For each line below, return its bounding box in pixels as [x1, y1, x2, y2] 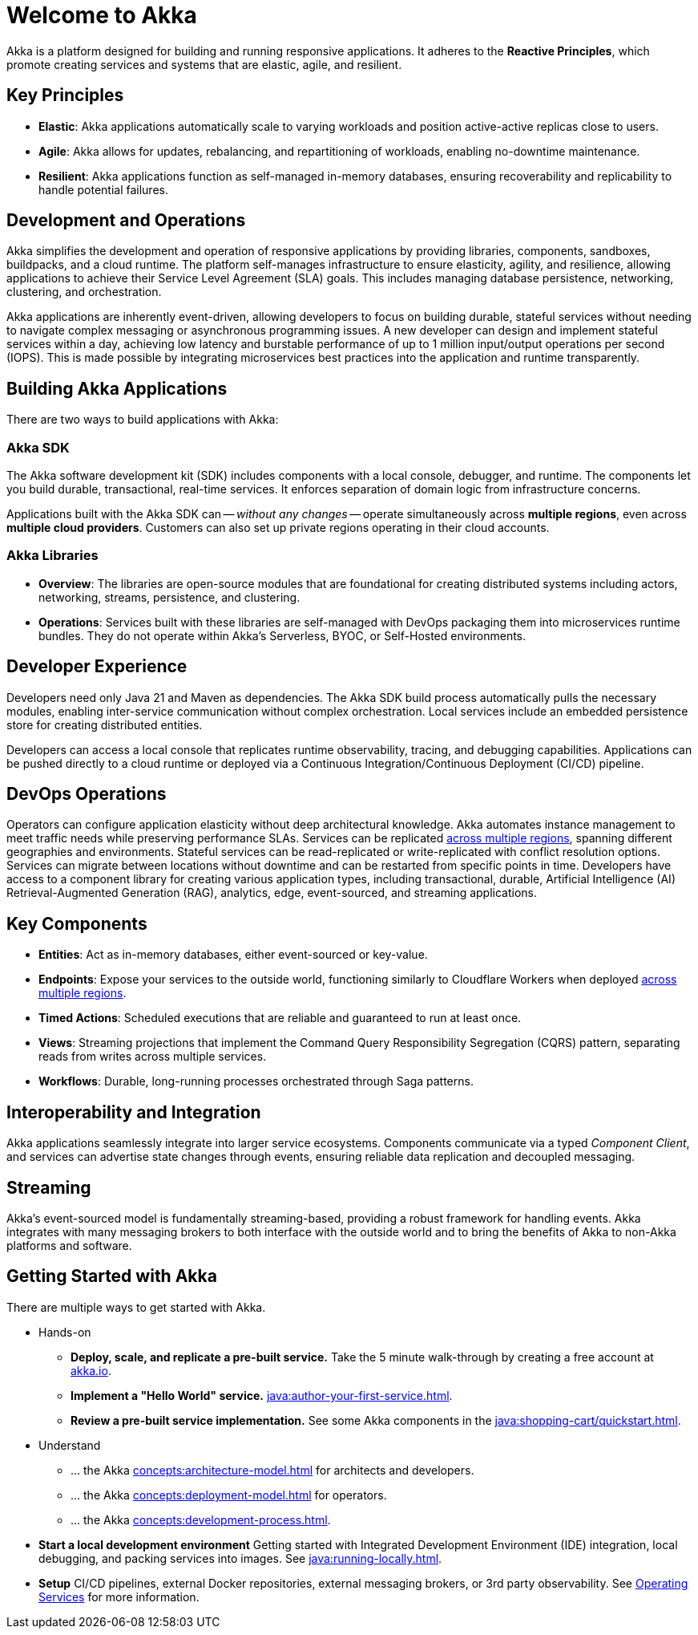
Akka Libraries [6, 547, 99, 564]
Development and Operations [6, 210, 246, 231]
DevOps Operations [6, 784, 167, 805]
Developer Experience [6, 656, 188, 677]
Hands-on [38, 1325, 91, 1339]
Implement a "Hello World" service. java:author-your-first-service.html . [71, 1388, 453, 1402]
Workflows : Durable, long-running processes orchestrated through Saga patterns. [38, 1074, 474, 1089]
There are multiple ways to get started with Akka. [6, 1300, 266, 1314]
